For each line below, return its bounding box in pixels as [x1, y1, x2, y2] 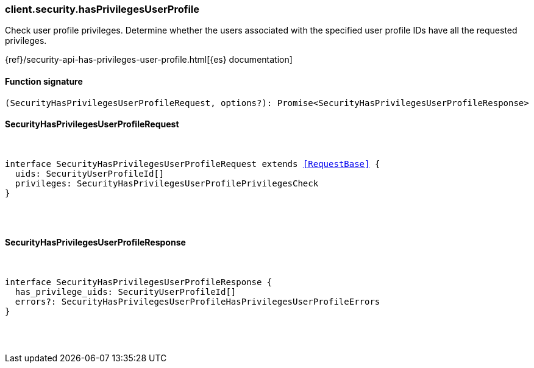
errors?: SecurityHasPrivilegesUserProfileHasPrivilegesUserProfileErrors [15, 297, 380, 307]
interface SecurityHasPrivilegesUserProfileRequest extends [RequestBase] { [5, 158, 380, 169]
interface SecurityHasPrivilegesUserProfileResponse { [5, 277, 272, 288]
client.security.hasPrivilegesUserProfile [5, 3, 200, 15]
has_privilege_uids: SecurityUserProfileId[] [15, 287, 237, 297]
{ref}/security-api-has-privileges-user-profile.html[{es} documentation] [5, 54, 293, 65]
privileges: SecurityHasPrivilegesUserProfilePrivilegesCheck [15, 178, 319, 188]
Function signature [5, 76, 83, 87]
